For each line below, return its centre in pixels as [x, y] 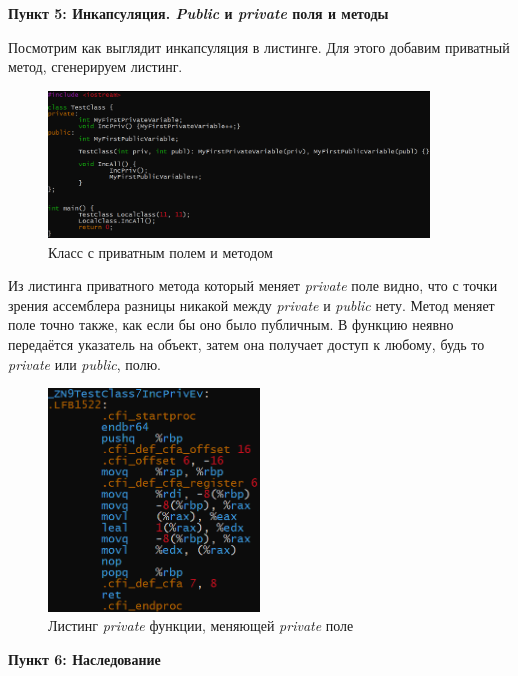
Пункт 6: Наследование [84, 658]
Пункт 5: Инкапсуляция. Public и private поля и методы [198, 13]
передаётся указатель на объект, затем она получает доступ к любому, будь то [246, 343]
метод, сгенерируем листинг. [95, 66]
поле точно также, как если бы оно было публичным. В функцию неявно [231, 324]
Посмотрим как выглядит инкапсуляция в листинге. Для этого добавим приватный [259, 46]
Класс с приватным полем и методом [160, 251]
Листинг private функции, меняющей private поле [201, 625]
